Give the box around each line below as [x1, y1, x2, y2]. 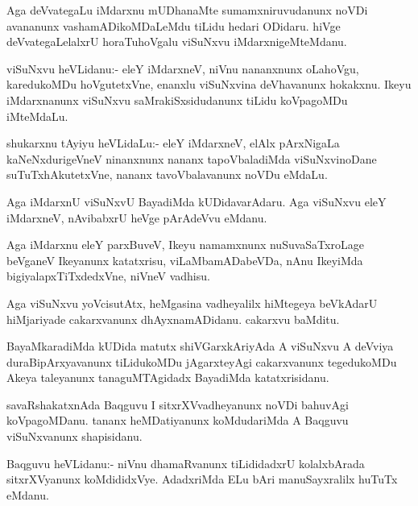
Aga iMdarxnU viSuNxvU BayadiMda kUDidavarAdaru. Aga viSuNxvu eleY [6, 193, 387, 209]
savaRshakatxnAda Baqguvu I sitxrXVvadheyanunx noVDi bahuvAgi [6, 396, 349, 413]
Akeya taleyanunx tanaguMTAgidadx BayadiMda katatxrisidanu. [6, 369, 329, 386]
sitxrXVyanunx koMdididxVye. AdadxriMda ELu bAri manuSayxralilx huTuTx [6, 471, 398, 487]
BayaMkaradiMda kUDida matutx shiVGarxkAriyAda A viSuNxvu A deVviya [6, 338, 394, 355]
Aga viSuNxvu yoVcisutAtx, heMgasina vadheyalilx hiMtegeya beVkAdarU [6, 294, 378, 311]
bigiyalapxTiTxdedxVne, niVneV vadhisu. [6, 268, 210, 284]
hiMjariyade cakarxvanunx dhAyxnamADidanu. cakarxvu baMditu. [6, 310, 340, 327]
